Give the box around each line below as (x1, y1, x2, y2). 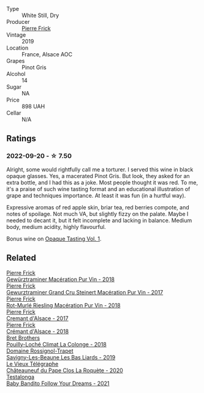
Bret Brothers (6, 334, 40, 342)
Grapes (6, 58, 25, 64)
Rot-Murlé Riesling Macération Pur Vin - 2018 (6, 301, 121, 309)
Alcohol (6, 70, 26, 77)
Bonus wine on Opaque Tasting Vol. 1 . (6, 235, 102, 242)
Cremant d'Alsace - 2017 (6, 315, 69, 322)
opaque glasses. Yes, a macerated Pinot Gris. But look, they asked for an (6, 172, 190, 179)
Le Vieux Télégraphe (6, 360, 59, 367)
